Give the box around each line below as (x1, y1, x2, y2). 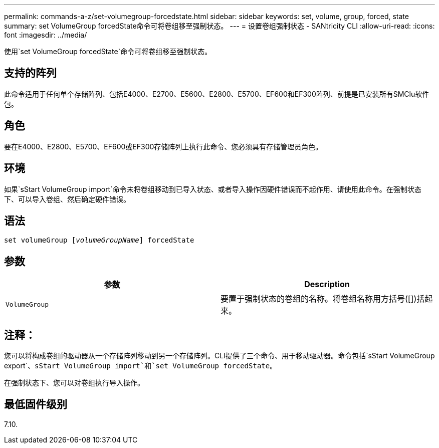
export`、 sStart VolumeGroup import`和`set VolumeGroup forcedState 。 (4, 361, 277, 370)
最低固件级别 (4, 398, 67, 411)
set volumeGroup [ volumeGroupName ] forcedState (4, 236, 194, 245)
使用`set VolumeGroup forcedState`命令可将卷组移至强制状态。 (4, 47, 212, 56)
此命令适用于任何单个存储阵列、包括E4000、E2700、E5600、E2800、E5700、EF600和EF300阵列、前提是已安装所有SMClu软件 (4, 89, 429, 98)
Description (304, 279, 350, 290)
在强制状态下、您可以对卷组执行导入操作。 (4, 378, 144, 387)
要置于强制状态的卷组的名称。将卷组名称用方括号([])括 (221, 294, 425, 304)
